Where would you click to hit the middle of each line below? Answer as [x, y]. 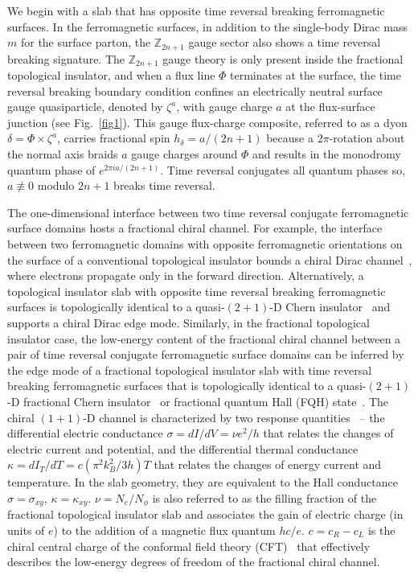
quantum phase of [51, 169]
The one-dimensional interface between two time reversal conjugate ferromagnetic [208, 212]
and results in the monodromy [326, 154]
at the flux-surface [330, 107]
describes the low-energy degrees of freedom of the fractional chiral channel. [194, 562]
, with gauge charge [224, 107]
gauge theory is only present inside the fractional [283, 58]
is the [381, 530]
